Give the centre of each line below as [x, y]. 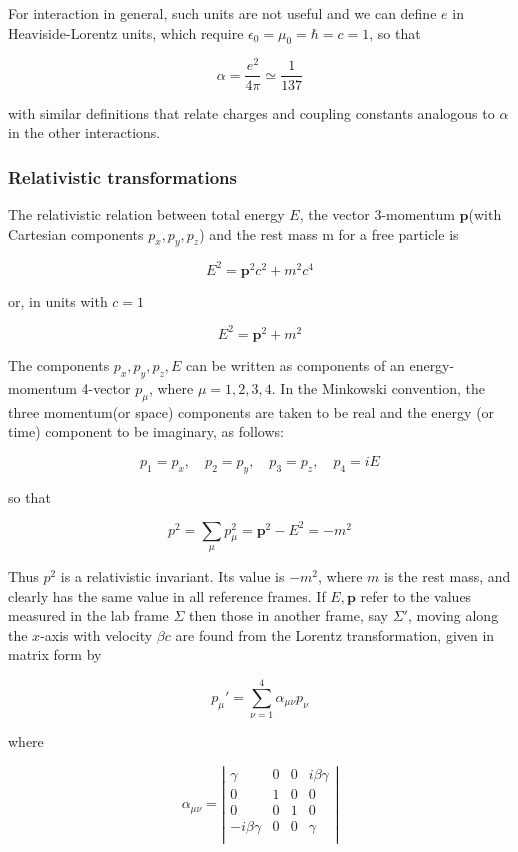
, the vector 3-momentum [377, 213]
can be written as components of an [295, 364]
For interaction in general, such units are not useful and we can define [222, 13]
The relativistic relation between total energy [146, 213]
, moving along [453, 615]
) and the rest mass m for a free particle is [329, 233]
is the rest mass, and [447, 575]
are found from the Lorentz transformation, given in [335, 634]
